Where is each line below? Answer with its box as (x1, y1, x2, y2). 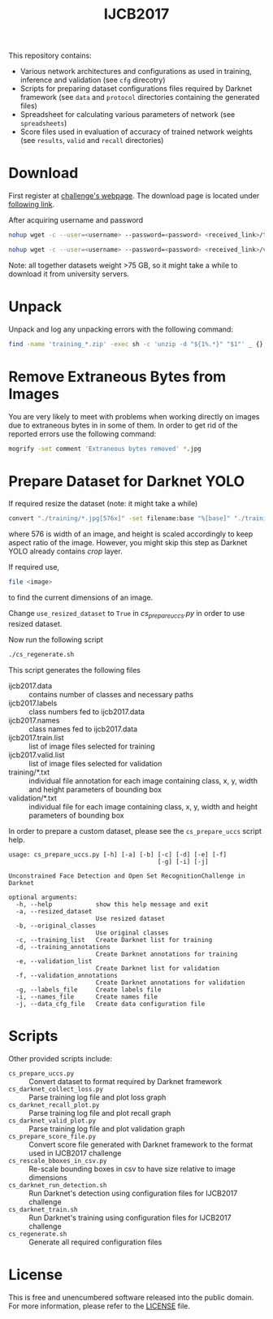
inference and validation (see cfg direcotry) (19, 75, 166, 85)
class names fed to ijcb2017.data (28, 724, 138, 734)
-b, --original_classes (15, 922, 96, 930)
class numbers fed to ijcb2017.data (28, 706, 145, 716)
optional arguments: (8, 893, 79, 901)
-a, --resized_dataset (15, 907, 93, 915)
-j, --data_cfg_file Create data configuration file (15, 1000, 206, 1008)
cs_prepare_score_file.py (8, 1132, 96, 1140)
